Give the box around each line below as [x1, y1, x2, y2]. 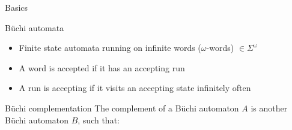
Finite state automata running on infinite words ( [19, 41, 201, 54]
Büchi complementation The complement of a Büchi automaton [5, 101, 239, 114]
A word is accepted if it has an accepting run [19, 61, 185, 74]
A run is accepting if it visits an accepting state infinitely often [19, 81, 251, 94]
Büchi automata [5, 21, 64, 34]
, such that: [78, 113, 120, 126]
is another [251, 101, 288, 114]
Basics [5, 1, 28, 13]
